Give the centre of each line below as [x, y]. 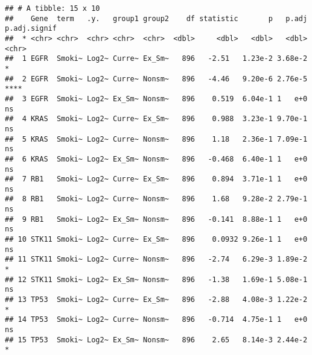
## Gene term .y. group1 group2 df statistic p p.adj [156, 18]
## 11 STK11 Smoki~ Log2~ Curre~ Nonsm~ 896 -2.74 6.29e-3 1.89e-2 [156, 259]
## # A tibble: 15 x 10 [53, 8]
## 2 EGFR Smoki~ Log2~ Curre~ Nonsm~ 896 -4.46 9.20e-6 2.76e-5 [156, 79]
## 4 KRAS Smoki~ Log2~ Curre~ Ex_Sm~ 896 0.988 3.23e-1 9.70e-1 [156, 119]
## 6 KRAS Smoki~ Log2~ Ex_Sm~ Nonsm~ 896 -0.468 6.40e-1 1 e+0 [156, 159]
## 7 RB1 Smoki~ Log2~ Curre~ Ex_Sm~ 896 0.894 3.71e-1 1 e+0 [156, 179]
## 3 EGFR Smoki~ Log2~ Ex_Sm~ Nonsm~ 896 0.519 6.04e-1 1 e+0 [156, 99]
